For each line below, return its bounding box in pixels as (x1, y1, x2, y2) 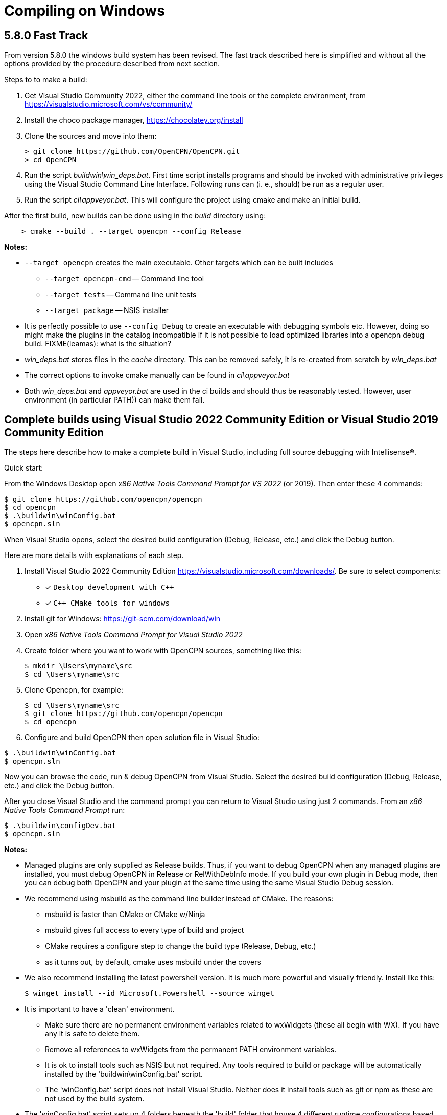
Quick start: (4, 463, 43, 473)
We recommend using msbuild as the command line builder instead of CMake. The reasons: (25, 894, 334, 903)
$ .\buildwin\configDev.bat (4, 821, 116, 830)
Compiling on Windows (4, 2, 165, 19)
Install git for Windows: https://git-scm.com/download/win (25, 614, 221, 623)
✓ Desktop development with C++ (45, 583, 174, 592)
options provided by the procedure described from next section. (4, 59, 220, 69)
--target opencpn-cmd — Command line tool (45, 274, 204, 283)
